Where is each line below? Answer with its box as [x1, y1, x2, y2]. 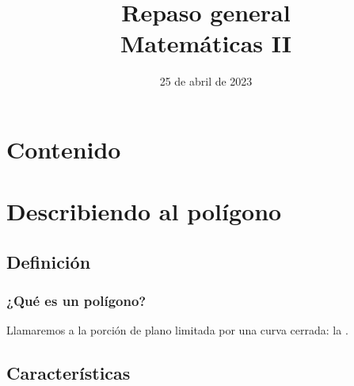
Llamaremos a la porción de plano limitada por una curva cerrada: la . [6, 322, 348, 338]
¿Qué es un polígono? [6, 291, 147, 311]
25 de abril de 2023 [159, 73, 253, 90]
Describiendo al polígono [6, 195, 282, 227]
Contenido [6, 132, 121, 165]
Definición [6, 249, 91, 273]
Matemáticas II [120, 27, 292, 59]
